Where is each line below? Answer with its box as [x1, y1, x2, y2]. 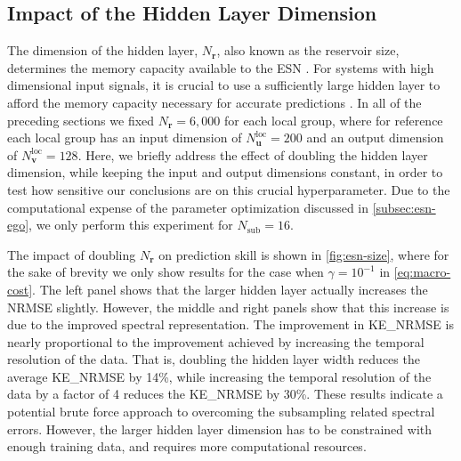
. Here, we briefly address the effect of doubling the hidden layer [77, 145, 428, 164]
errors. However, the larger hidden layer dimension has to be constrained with [7, 419, 433, 438]
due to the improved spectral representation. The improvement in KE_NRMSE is [7, 315, 454, 334]
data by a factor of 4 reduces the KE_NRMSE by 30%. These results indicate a [7, 384, 443, 403]
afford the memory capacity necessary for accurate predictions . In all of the [7, 93, 422, 111]
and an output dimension [306, 128, 444, 147]
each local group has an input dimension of [7, 128, 242, 147]
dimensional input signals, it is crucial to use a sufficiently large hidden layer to [7, 76, 441, 94]
